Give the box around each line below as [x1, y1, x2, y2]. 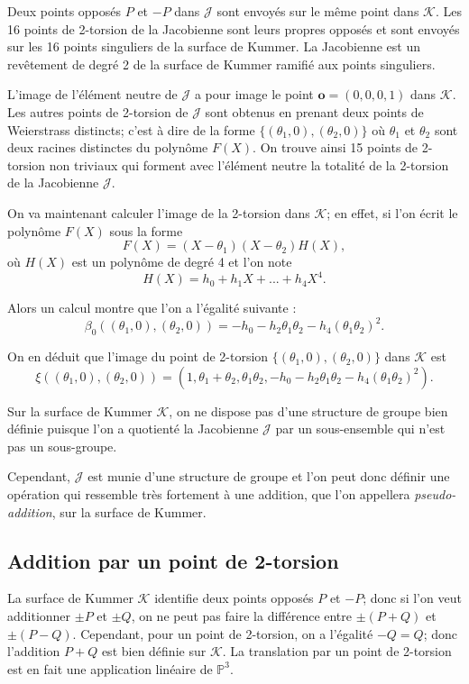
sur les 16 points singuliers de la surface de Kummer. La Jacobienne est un [7, 37, 420, 56]
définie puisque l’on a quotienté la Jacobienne [7, 419, 259, 438]
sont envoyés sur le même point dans [216, 2, 419, 20]
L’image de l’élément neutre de [7, 85, 178, 104]
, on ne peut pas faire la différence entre [131, 606, 353, 625]
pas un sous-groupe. [7, 436, 117, 455]
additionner [7, 606, 71, 625]
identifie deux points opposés [154, 588, 314, 607]
